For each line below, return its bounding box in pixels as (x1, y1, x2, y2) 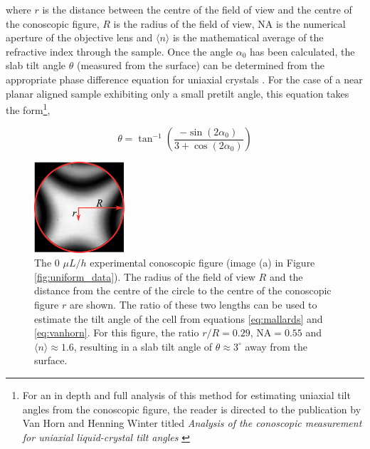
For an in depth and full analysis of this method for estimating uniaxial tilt (22, 387, 351, 402)
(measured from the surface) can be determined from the (76, 58, 324, 73)
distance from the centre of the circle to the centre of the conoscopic (34, 283, 332, 298)
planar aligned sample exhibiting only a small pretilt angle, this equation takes (6, 86, 349, 100)
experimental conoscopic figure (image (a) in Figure (90, 255, 315, 270)
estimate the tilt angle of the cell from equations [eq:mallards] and (34, 311, 323, 326)
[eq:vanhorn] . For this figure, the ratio (34, 325, 199, 340)
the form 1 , (6, 100, 51, 117)
